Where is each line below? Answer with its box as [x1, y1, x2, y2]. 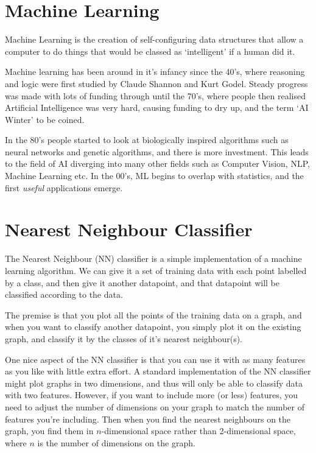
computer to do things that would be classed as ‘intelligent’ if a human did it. [5, 44, 295, 57]
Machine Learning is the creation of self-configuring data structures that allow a [5, 33, 304, 46]
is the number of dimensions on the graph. [37, 436, 195, 449]
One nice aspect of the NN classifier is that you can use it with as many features [5, 353, 306, 365]
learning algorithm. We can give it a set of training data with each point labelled [5, 264, 307, 276]
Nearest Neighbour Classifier [5, 217, 253, 242]
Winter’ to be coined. [5, 113, 85, 125]
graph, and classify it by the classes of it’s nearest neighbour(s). [5, 332, 243, 345]
